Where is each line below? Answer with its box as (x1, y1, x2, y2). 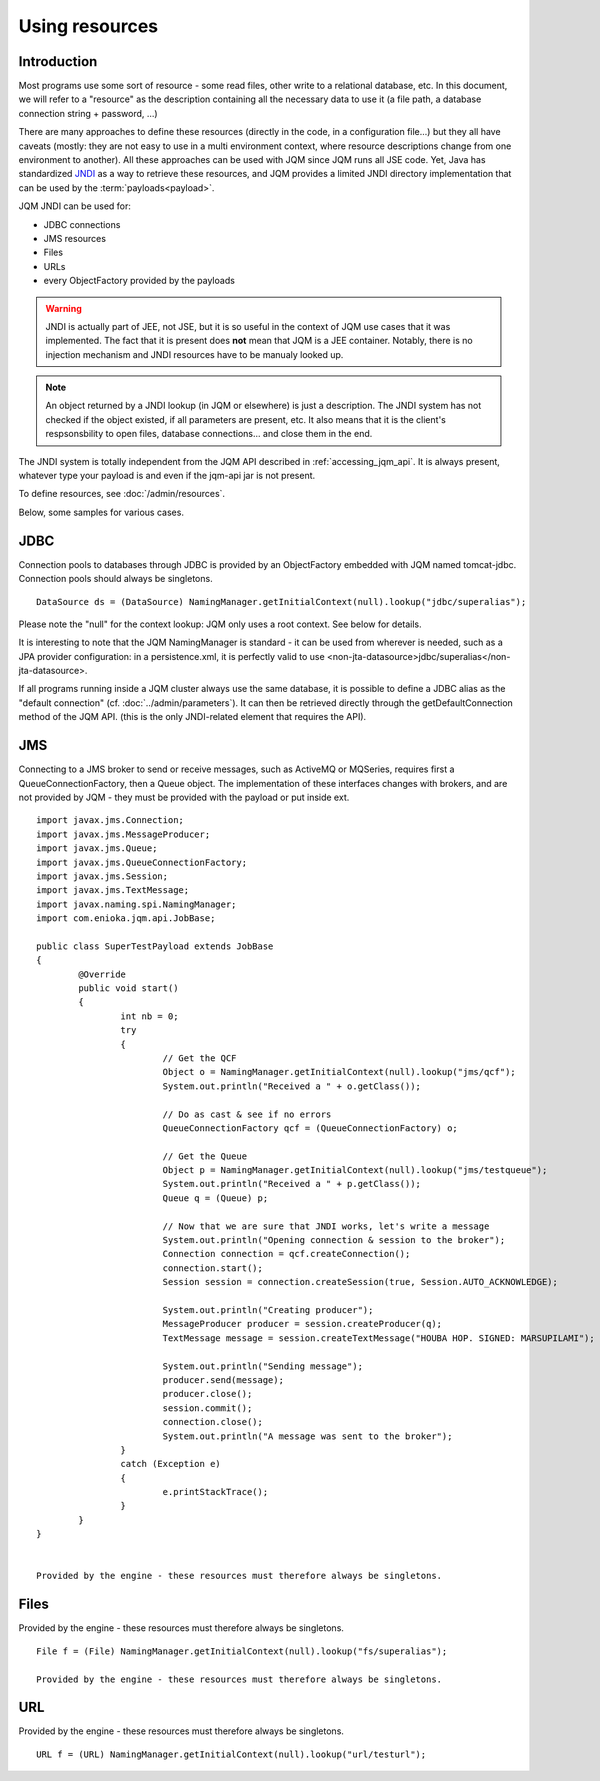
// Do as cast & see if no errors (162, 1108, 332, 1120)
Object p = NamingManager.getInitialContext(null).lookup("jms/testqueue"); (162, 1165, 548, 1176)
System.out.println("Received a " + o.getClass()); (162, 1080, 422, 1092)
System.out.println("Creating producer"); (162, 1305, 374, 1315)
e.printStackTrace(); (162, 1486, 269, 1498)
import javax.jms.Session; (36, 870, 169, 882)
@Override (78, 968, 127, 980)
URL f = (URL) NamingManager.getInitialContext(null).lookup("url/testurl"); (36, 1748, 427, 1760)
